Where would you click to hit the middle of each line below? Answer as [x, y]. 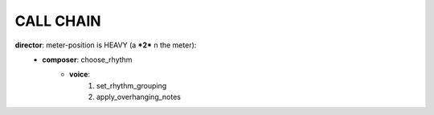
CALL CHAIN [58, 21]
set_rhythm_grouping [132, 85]
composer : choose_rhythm [87, 60]
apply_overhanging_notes [139, 97]
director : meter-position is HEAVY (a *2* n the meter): [106, 45]
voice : [80, 74]
